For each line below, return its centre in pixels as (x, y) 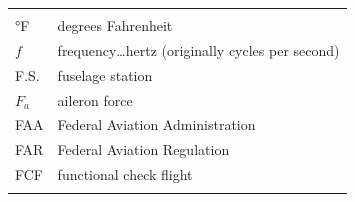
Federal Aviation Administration (156, 124)
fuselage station (105, 74)
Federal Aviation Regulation (143, 149)
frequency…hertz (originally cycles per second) (198, 49)
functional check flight (125, 174)
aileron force (95, 99)
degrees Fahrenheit (115, 25)
